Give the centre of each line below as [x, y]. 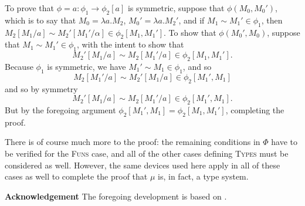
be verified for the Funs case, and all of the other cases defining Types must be [147, 153]
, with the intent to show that [130, 44]
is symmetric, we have [87, 66]
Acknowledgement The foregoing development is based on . [116, 196]
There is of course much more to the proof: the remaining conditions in [133, 142]
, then [272, 20]
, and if [192, 20]
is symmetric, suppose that [176, 8]
